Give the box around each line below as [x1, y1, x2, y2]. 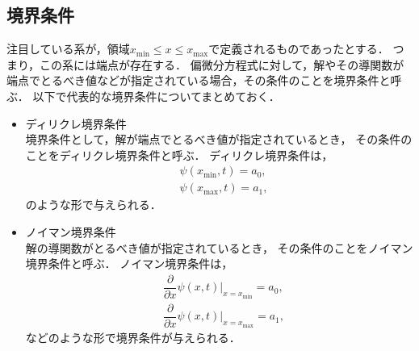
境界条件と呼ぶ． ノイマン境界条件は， [25, 255, 233, 272]
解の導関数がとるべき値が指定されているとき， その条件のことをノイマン [25, 239, 413, 256]
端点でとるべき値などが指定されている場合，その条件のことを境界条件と [6, 72, 391, 89]
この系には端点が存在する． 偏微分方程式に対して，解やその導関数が [40, 56, 404, 73]
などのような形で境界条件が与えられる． [25, 328, 241, 345]
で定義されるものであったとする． [208, 40, 389, 57]
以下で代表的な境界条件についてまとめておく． [32, 87, 280, 104]
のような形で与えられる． [25, 196, 161, 213]
